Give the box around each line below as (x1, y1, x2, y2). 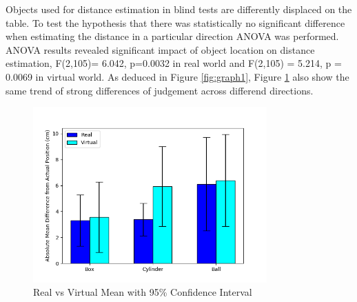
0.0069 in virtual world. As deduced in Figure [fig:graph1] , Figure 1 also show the (6, 69, 349, 83)
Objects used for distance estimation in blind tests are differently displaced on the (6, 2, 352, 16)
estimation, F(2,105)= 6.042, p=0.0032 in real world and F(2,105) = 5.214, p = (6, 56, 342, 70)
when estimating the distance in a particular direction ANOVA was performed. (6, 29, 339, 43)
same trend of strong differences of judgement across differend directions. (6, 83, 314, 97)
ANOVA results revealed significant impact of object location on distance (6, 42, 315, 57)
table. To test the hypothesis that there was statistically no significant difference (6, 15, 345, 30)
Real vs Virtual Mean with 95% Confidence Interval (33, 285, 252, 299)
